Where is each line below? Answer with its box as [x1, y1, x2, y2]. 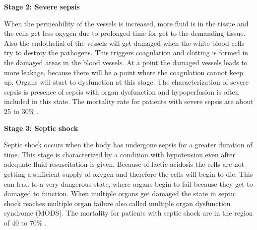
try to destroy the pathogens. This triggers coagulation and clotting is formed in [4, 47, 249, 58]
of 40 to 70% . [4, 217, 47, 228]
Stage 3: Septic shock [4, 122, 78, 133]
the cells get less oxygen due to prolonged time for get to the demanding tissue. [4, 28, 246, 38]
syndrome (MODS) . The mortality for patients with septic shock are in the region [4, 208, 253, 218]
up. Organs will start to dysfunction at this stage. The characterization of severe [4, 77, 249, 87]
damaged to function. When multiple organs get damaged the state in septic [4, 188, 236, 199]
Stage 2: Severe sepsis [4, 1, 80, 11]
